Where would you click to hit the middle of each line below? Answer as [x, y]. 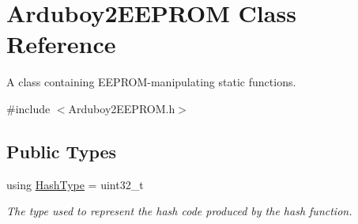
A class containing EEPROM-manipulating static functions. [151, 82]
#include [28, 108]
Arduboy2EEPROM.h [122, 108]
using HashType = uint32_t [75, 184]
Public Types [62, 151]
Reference [61, 44]
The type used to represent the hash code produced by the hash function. [179, 211]
